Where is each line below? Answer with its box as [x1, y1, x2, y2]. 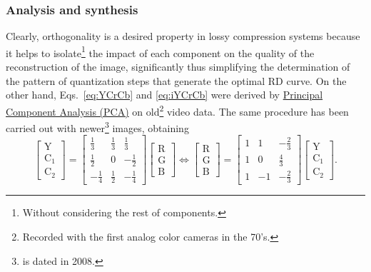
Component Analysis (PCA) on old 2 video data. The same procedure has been [6, 101, 349, 119]
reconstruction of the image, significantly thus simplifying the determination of [6, 59, 350, 74]
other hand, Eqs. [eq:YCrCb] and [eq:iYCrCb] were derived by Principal [6, 87, 323, 102]
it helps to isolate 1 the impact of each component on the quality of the [6, 43, 315, 60]
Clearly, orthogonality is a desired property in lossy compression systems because [6, 29, 360, 44]
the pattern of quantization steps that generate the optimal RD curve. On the [6, 73, 347, 88]
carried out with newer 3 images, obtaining [6, 119, 189, 135]
